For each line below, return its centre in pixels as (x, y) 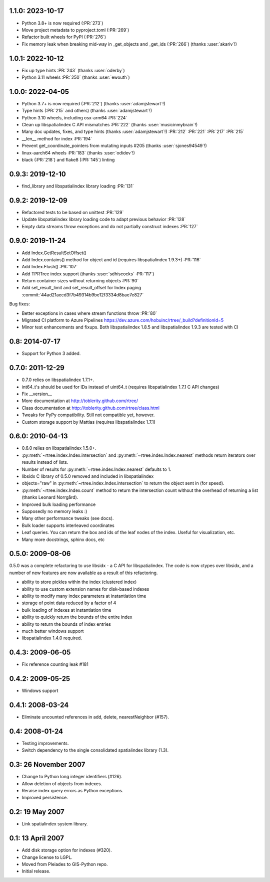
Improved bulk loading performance (59, 504)
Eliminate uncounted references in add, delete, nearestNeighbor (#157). (95, 717)
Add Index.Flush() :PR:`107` (49, 267)
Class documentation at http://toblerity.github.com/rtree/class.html (91, 408)
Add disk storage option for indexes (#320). (67, 850)
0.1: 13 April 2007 (37, 838)
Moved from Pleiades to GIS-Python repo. (65, 864)
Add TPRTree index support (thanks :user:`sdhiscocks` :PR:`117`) (88, 274)
